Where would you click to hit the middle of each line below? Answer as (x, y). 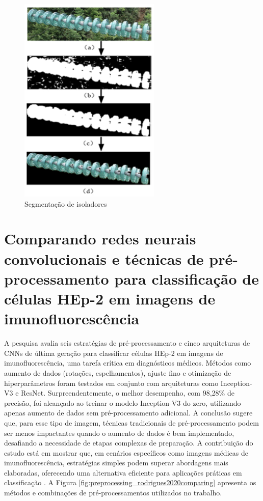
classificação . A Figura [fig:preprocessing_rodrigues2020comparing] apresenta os (130, 482)
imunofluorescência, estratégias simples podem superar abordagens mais (116, 463)
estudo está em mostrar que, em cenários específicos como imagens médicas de (126, 452)
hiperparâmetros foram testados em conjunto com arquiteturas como (111, 383)
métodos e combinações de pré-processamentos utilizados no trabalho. (113, 493)
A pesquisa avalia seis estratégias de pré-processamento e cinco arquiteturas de (127, 343)
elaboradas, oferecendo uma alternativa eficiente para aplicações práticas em (123, 472)
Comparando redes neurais (100, 239)
